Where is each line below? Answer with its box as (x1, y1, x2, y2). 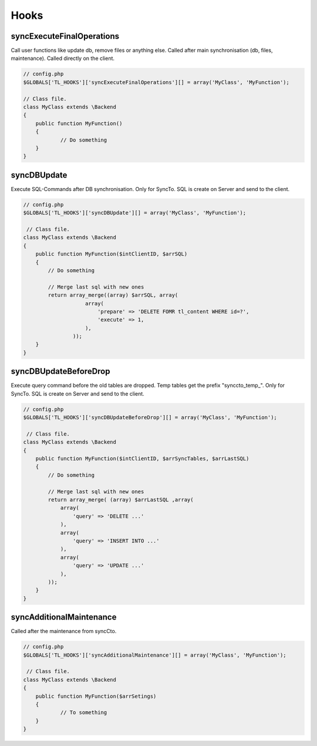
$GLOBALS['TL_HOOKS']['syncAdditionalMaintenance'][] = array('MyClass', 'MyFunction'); (23, 651, 287, 658)
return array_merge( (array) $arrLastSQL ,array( (48, 497, 194, 503)
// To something (60, 709, 107, 716)
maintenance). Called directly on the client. (11, 55, 114, 62)
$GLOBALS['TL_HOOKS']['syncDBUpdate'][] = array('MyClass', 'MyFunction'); (23, 209, 247, 216)
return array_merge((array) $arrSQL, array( (48, 292, 178, 299)
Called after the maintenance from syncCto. (11, 628, 117, 635)
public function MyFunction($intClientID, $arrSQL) (35, 250, 188, 257)
